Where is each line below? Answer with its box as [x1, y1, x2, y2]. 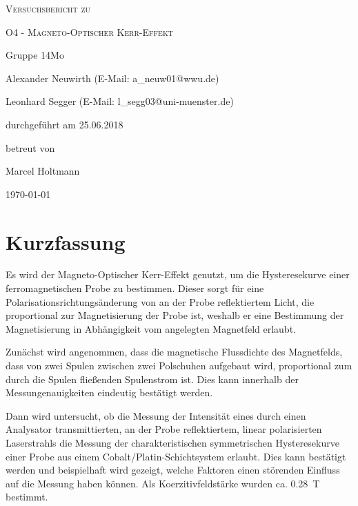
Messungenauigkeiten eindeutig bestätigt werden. [6, 385, 213, 400]
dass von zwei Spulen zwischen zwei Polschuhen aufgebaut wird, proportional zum [6, 358, 352, 373]
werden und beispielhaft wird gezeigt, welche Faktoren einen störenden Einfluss [6, 463, 340, 477]
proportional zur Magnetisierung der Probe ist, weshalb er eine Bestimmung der [6, 308, 344, 322]
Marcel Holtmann [6, 164, 80, 178]
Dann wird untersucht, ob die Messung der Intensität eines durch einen [6, 408, 306, 422]
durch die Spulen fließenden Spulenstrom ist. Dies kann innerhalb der [6, 371, 299, 386]
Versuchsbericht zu [6, 1, 91, 15]
